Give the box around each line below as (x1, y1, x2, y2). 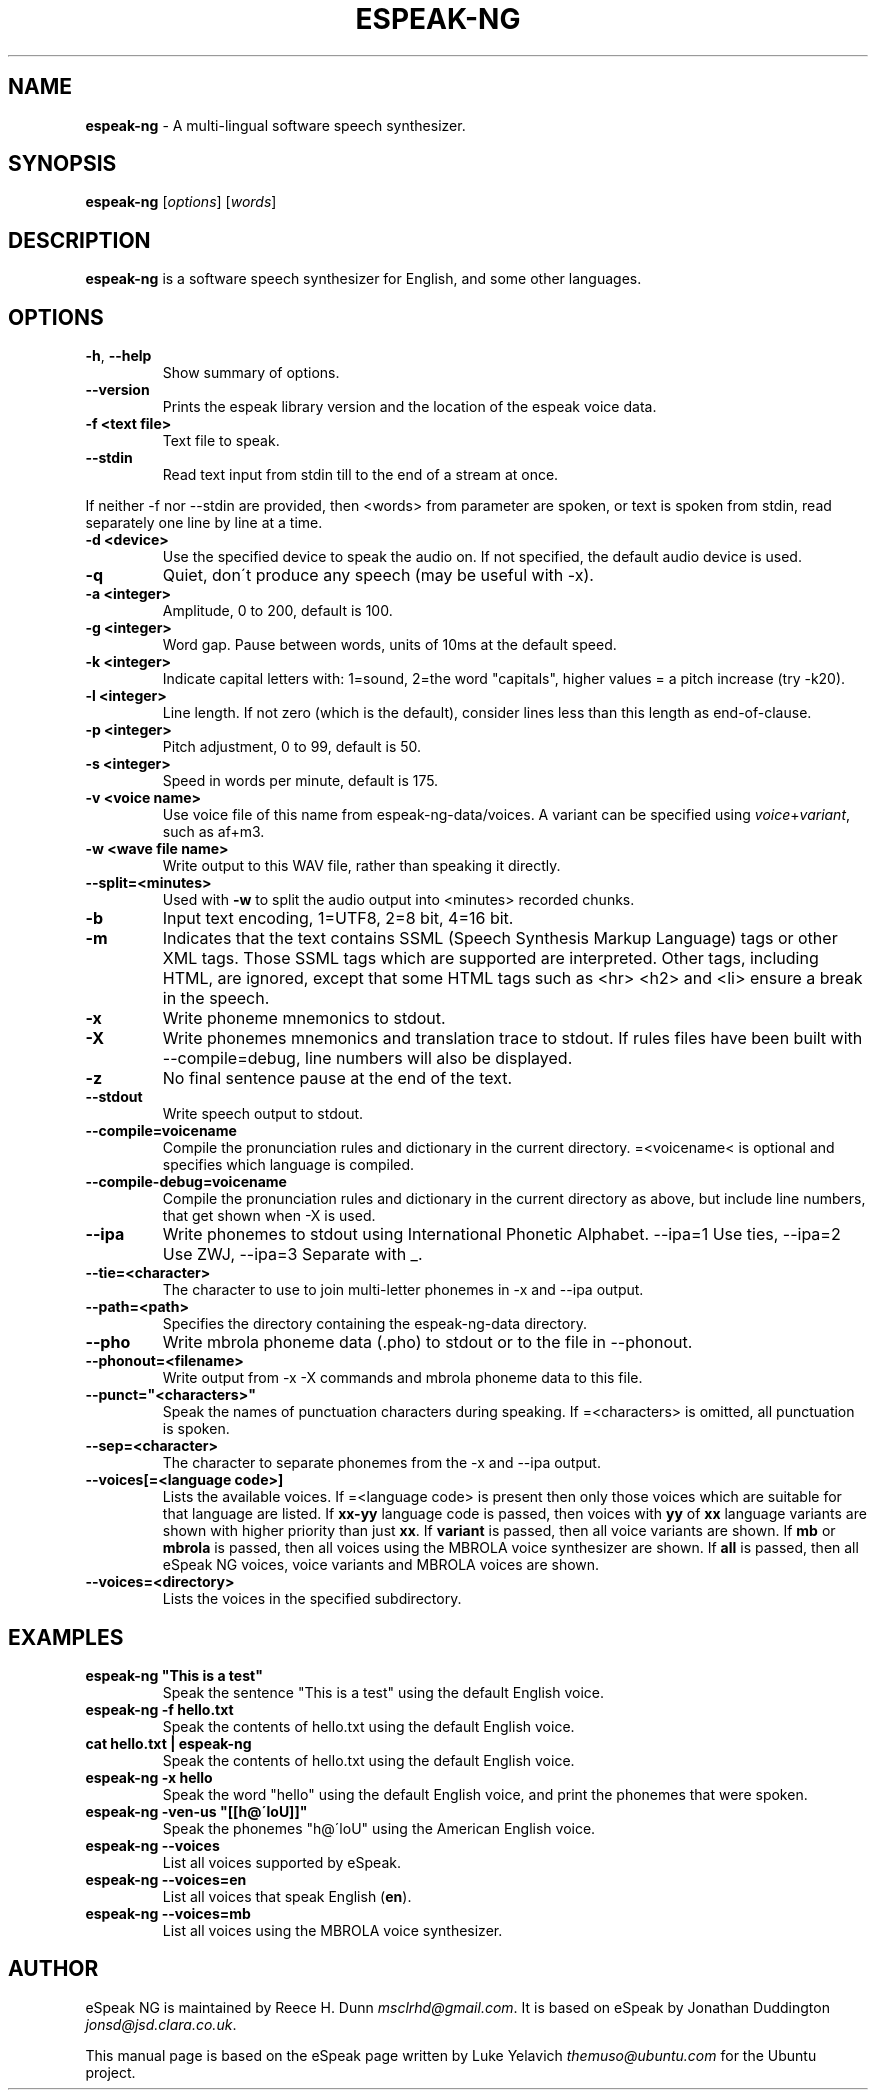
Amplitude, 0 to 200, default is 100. (162, 602, 393, 620)
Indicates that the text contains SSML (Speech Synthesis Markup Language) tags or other (162, 928, 838, 949)
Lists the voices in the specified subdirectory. (162, 1590, 462, 1608)
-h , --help (85, 347, 152, 365)
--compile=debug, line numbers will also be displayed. (162, 1048, 573, 1069)
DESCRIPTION (8, 227, 151, 253)
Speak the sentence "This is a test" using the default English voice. (162, 1683, 604, 1701)
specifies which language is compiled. (162, 1156, 415, 1174)
